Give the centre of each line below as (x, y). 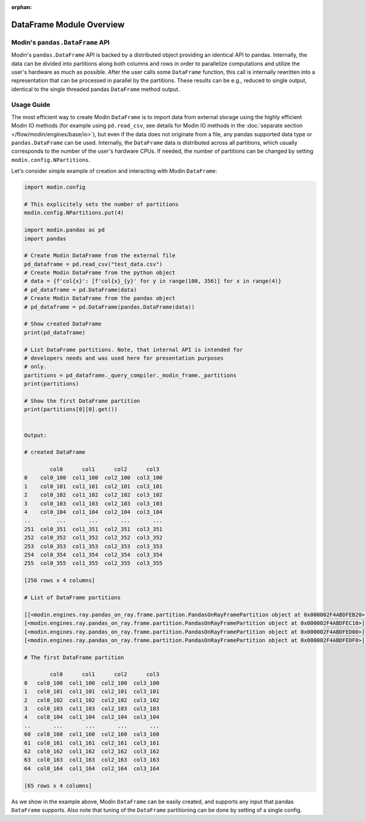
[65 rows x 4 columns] (58, 786)
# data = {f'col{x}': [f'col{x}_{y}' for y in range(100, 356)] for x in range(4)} (153, 281)
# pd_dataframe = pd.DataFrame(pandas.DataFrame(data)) (109, 307)
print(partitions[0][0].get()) (71, 410)
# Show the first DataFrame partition (82, 401)
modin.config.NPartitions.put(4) (74, 213)
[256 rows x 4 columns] (60, 581)
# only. (35, 367)
